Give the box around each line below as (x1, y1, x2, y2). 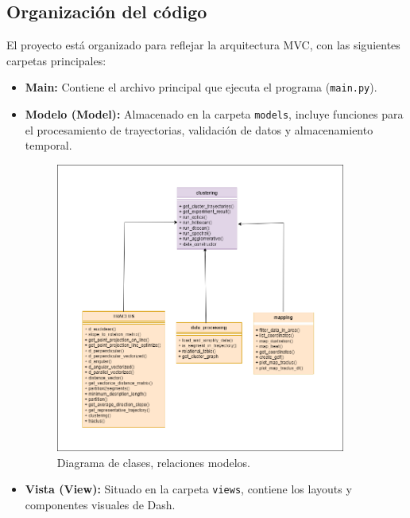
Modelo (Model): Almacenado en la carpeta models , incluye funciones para (25, 106, 404, 123)
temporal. (25, 137, 72, 154)
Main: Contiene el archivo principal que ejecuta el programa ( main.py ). (25, 79, 377, 95)
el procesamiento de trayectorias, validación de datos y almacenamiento (25, 121, 373, 138)
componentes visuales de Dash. (25, 496, 176, 512)
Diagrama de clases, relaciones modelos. (56, 454, 251, 470)
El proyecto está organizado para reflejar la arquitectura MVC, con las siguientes (6, 37, 400, 53)
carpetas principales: (6, 52, 106, 68)
